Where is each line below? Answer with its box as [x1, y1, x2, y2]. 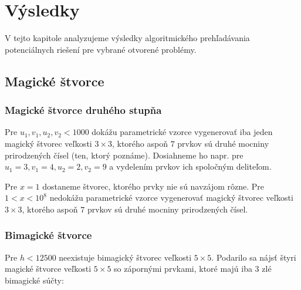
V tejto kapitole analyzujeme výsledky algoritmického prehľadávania [5, 32, 250, 44]
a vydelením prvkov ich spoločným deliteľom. [109, 160, 272, 173]
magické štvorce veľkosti [5, 262, 92, 275]
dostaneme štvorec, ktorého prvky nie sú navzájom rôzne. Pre [42, 180, 265, 192]
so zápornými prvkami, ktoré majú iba [114, 262, 252, 275]
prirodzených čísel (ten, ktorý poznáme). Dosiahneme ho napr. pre [5, 149, 243, 161]
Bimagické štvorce [5, 228, 92, 242]
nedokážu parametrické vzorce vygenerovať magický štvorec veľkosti [49, 191, 293, 204]
